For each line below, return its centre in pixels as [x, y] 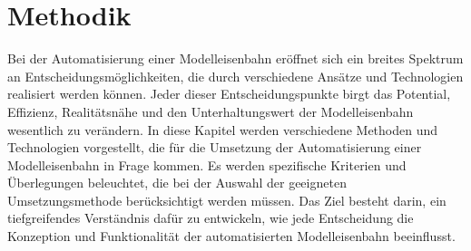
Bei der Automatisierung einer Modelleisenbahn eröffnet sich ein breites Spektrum [235, 58]
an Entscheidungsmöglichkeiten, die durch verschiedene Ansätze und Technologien [235, 76]
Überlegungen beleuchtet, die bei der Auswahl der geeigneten [177, 183]
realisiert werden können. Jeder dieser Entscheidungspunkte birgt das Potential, [229, 94]
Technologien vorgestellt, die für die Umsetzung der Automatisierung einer [215, 147]
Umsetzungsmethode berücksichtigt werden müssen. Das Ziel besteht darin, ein [227, 200]
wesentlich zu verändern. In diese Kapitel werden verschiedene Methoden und [223, 129]
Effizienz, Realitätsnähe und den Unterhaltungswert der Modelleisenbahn [211, 111]
